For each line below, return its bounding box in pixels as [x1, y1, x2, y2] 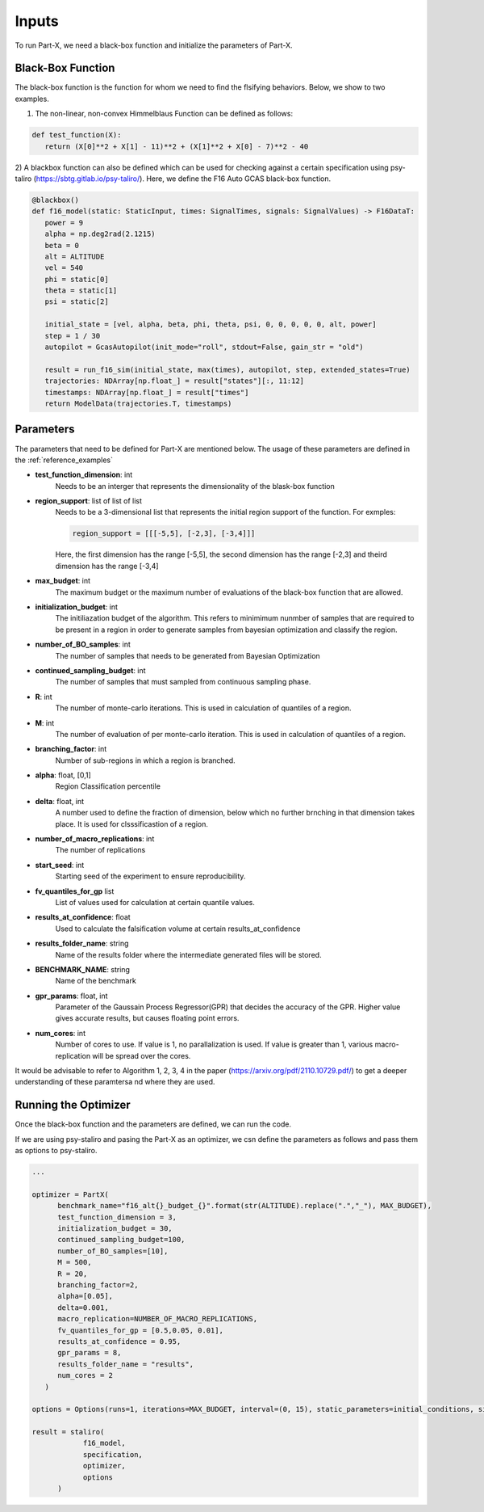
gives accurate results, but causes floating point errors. [55, 1013, 240, 1023]
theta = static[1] [44, 286, 118, 295]
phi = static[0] [44, 275, 109, 284]
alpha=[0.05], [57, 1291, 113, 1301]
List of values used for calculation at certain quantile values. [55, 897, 256, 907]
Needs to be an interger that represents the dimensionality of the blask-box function [55, 481, 335, 491]
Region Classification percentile [55, 781, 161, 791]
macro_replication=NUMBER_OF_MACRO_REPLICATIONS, [57, 1314, 258, 1324]
